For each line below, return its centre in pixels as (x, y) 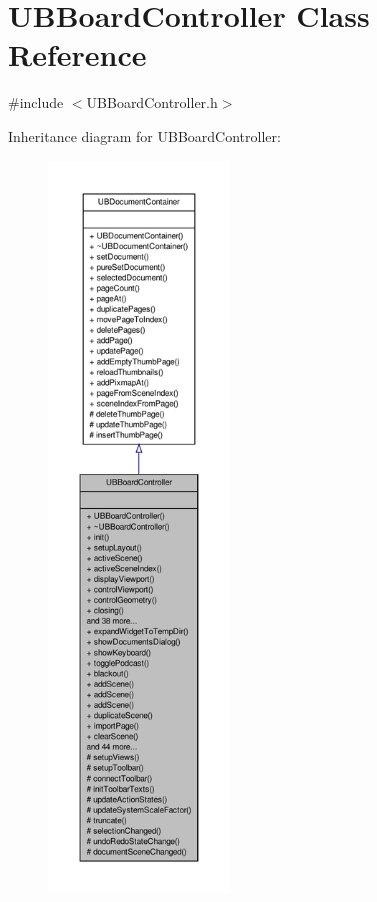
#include (36, 102)
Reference (77, 54)
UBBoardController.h (152, 102)
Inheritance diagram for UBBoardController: (144, 135)
